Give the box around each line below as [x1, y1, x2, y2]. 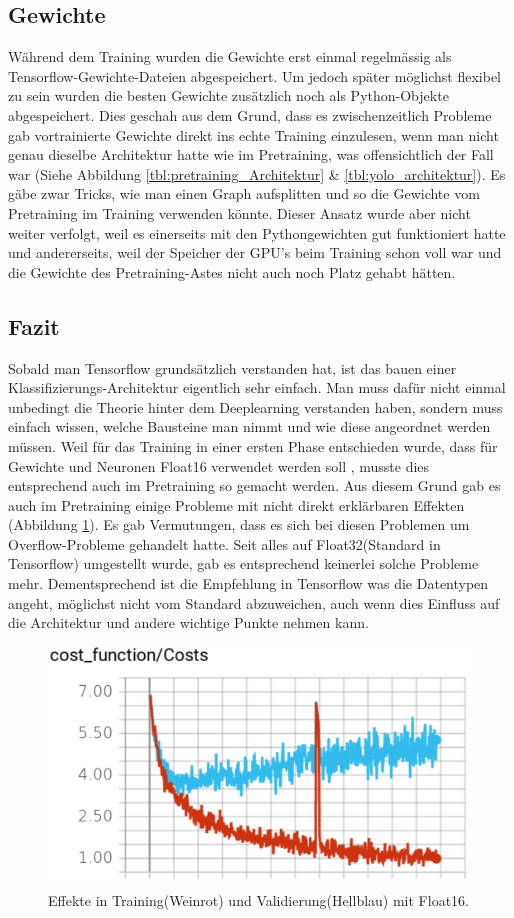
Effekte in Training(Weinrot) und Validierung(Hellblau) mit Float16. [48, 889, 469, 910]
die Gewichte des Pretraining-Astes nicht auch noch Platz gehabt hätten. [8, 261, 456, 282]
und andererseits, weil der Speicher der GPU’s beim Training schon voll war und [8, 242, 502, 263]
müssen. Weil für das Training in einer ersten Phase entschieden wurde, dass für [8, 435, 498, 456]
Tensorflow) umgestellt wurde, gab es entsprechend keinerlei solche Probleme [8, 553, 479, 574]
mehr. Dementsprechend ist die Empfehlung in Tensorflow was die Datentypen [8, 573, 489, 594]
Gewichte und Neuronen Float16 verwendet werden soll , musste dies [8, 455, 430, 476]
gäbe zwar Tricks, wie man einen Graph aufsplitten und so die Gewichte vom [8, 183, 480, 204]
